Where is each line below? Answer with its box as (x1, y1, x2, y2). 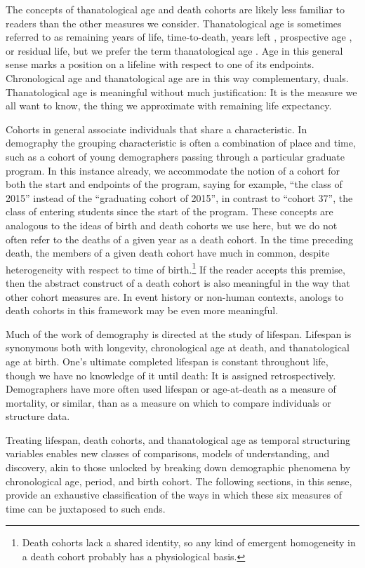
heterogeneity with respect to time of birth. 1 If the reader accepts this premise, (6, 259, 345, 276)
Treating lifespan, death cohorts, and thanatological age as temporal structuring (6, 432, 350, 447)
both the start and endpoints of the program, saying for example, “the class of (6, 177, 343, 191)
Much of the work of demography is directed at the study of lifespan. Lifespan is (6, 326, 352, 341)
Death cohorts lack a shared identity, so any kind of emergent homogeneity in (22, 535, 356, 550)
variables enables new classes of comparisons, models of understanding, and (6, 446, 330, 461)
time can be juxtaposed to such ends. (6, 501, 166, 515)
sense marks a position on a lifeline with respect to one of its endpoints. (6, 57, 314, 72)
